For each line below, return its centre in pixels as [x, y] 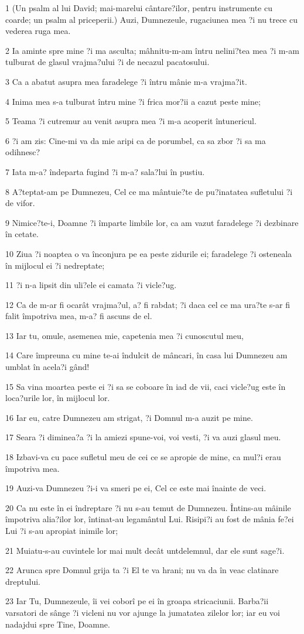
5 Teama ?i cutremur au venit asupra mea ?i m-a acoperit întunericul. [131, 121]
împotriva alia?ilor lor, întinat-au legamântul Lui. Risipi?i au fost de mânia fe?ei [150, 519]
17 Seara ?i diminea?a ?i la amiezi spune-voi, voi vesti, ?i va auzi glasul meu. [143, 437]
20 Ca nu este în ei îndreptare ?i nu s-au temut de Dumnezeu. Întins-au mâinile [148, 507]
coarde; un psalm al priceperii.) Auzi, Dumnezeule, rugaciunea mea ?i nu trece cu [151, 19]
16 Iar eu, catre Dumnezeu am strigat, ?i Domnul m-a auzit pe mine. [129, 417]
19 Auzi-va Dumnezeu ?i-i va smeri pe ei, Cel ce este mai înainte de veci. [136, 488]
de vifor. [20, 203]
